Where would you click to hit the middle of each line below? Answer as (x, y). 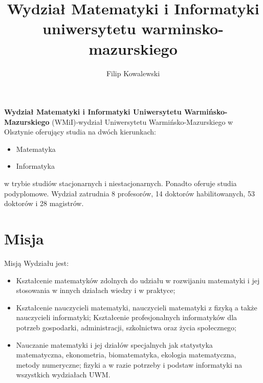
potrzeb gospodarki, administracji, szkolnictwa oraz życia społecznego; (126, 327)
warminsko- (182, 28)
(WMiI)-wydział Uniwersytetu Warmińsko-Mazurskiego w (143, 121)
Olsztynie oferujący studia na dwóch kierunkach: (80, 132)
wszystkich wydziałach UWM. (63, 375)
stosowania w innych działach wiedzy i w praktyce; (96, 290)
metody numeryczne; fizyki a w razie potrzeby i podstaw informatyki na (129, 364)
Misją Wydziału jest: (37, 263)
